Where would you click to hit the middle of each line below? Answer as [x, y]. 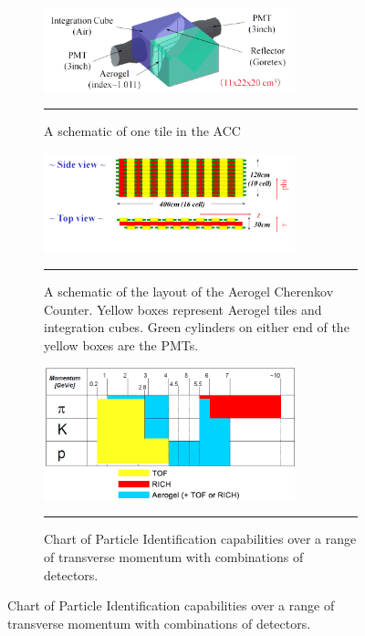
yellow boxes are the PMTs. [121, 344]
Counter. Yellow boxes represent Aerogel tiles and [183, 309]
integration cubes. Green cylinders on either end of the [197, 327]
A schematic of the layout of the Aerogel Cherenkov [189, 292]
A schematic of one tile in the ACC [142, 131]
